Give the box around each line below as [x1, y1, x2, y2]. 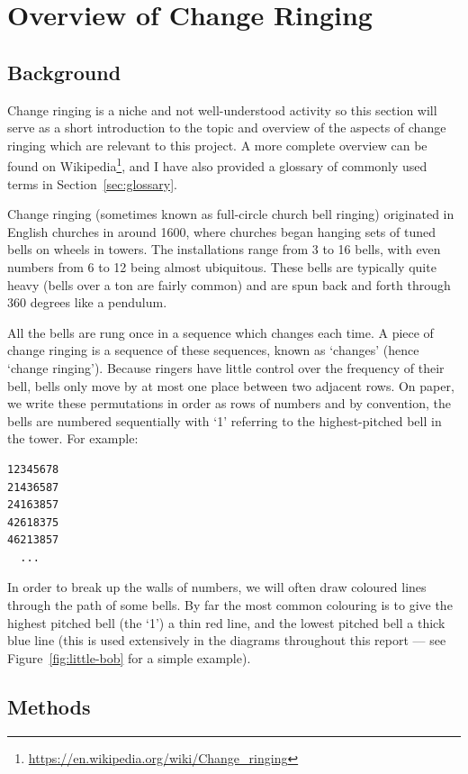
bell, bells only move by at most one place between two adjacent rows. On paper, [7, 376, 454, 395]
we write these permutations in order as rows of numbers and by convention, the [7, 394, 451, 413]
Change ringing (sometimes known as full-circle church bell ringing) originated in [7, 205, 454, 223]
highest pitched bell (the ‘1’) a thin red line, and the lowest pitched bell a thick [7, 613, 445, 632]
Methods [7, 692, 91, 720]
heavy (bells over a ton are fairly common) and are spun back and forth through [7, 275, 451, 294]
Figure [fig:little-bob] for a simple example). [7, 648, 251, 667]
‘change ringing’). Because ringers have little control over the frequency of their [7, 358, 445, 377]
